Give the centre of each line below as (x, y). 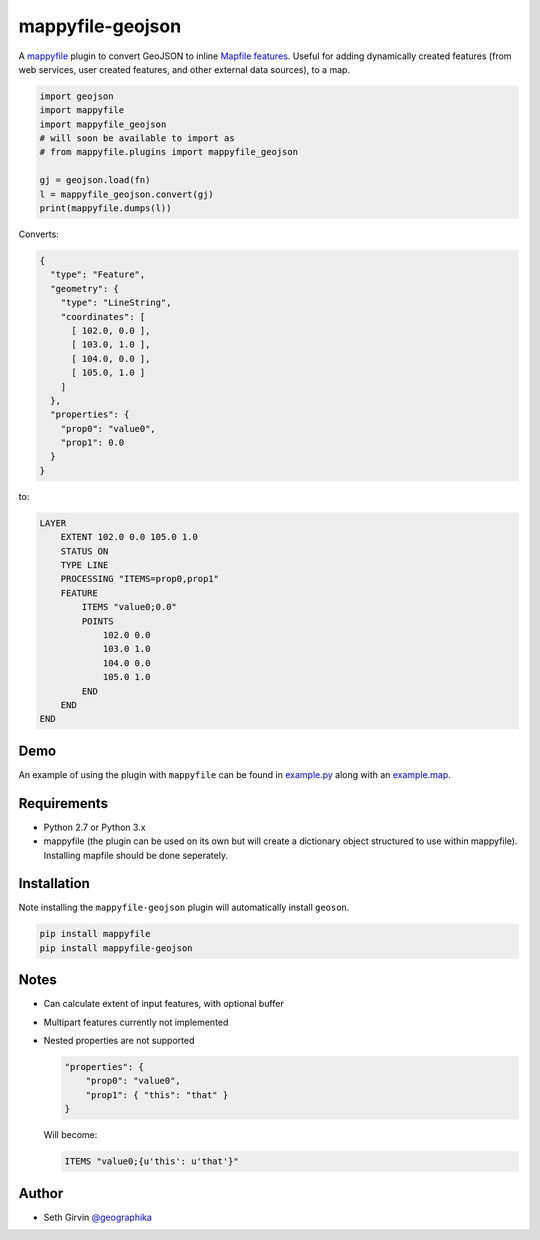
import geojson (76, 96)
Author (41, 1193)
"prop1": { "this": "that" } (157, 1094)
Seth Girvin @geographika (97, 1217)
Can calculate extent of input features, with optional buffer (163, 1004)
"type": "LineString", (116, 303)
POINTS (97, 621)
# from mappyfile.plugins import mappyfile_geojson (169, 152)
